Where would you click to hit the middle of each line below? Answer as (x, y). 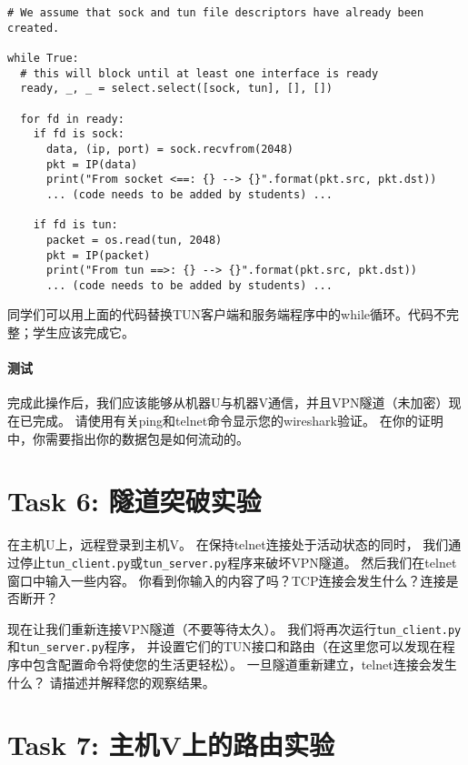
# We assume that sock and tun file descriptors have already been (216, 13)
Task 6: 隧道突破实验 (134, 501)
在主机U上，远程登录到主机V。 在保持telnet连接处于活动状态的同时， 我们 (228, 544)
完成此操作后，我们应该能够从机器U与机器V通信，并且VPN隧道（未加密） (228, 403)
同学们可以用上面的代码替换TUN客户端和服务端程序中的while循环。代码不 (227, 314)
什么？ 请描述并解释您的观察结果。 (111, 682)
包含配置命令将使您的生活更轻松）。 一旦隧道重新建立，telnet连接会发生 (244, 664)
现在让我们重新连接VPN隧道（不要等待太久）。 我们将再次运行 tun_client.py (234, 628)
